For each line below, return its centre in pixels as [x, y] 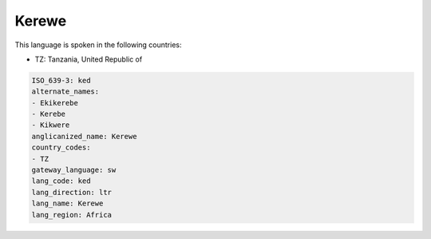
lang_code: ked [61, 181]
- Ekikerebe [55, 103]
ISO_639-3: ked [61, 80]
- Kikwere [51, 125]
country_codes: [61, 147]
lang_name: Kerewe [67, 203]
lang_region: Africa [71, 215]
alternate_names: [65, 92]
